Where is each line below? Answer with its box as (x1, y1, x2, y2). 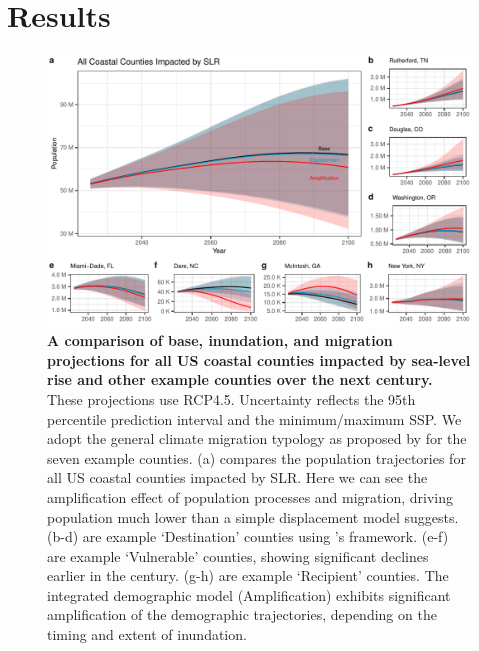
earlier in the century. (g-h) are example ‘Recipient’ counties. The (47, 565, 449, 586)
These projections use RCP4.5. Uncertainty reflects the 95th (47, 388, 416, 409)
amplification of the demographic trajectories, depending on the (47, 604, 437, 625)
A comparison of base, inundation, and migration (47, 330, 393, 351)
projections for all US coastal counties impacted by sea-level (47, 349, 471, 370)
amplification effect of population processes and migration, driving (47, 486, 453, 507)
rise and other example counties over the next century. (47, 369, 433, 390)
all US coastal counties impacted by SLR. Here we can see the (47, 467, 428, 488)
